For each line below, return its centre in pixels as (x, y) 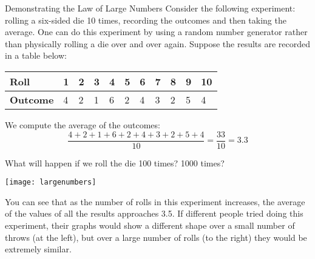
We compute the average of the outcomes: (83, 124)
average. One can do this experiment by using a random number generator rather (156, 32)
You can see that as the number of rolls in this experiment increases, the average (155, 201)
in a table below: (36, 55)
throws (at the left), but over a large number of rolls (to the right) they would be (156, 237)
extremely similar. (38, 249)
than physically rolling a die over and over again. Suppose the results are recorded (158, 43)
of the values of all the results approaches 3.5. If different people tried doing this (154, 213)
